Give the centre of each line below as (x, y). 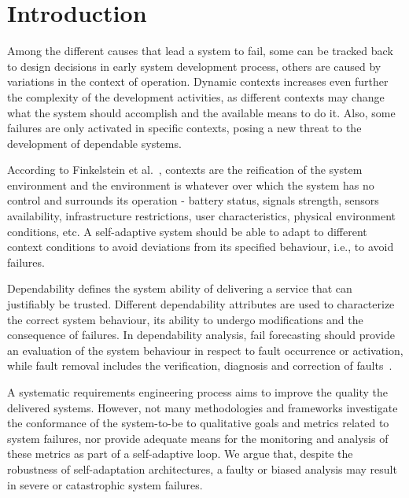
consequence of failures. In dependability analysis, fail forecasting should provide (201, 335)
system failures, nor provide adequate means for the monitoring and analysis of (198, 438)
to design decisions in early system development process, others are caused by (194, 66)
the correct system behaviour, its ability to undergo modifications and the (185, 319)
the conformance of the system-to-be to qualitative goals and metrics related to (198, 423)
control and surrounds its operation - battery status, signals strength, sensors (193, 200)
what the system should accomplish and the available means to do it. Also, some (201, 112)
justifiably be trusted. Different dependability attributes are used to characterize (201, 304)
